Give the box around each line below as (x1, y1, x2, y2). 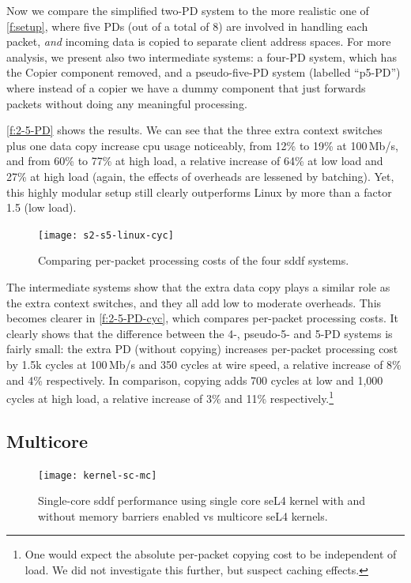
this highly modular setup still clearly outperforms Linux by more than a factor (6, 183, 392, 200)
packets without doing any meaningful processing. (6, 95, 247, 111)
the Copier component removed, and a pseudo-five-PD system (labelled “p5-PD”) (6, 64, 401, 81)
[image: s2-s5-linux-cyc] (38, 229, 174, 241)
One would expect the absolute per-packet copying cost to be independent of (25, 546, 397, 562)
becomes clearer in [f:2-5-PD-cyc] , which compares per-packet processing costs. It (6, 310, 399, 326)
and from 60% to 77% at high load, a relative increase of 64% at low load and (6, 152, 383, 169)
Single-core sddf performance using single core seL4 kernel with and (38, 492, 366, 509)
